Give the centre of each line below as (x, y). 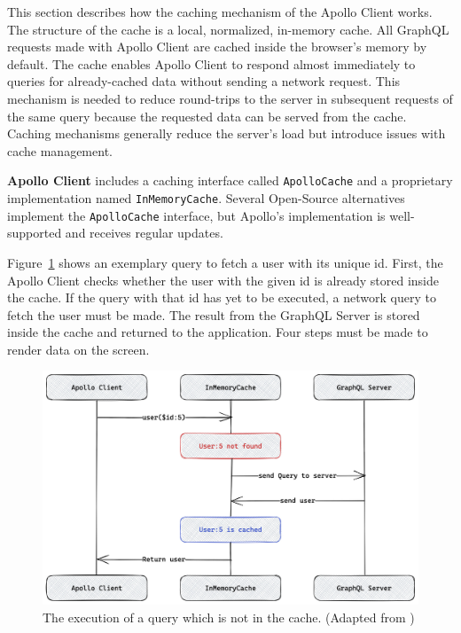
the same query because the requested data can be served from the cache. (207, 116)
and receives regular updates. (144, 233)
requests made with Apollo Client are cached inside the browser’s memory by (217, 47)
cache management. (60, 150)
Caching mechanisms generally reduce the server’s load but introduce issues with (227, 133)
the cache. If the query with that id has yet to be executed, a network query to (222, 297)
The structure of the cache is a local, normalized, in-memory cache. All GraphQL (228, 29)
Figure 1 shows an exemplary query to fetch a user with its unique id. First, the (225, 262)
